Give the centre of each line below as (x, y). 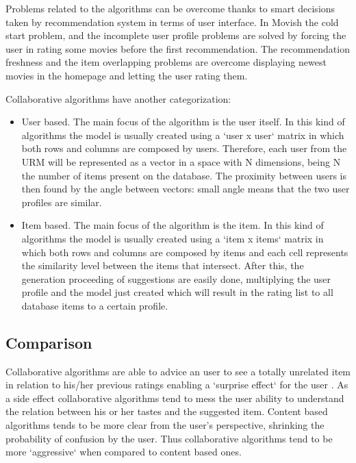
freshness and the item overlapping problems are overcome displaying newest (166, 62)
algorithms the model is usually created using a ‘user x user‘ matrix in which (183, 135)
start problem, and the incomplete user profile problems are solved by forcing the (176, 35)
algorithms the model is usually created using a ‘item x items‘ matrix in (173, 238)
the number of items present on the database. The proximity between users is (184, 175)
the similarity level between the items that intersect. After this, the (163, 265)
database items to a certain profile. (95, 305)
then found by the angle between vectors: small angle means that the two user (186, 189)
